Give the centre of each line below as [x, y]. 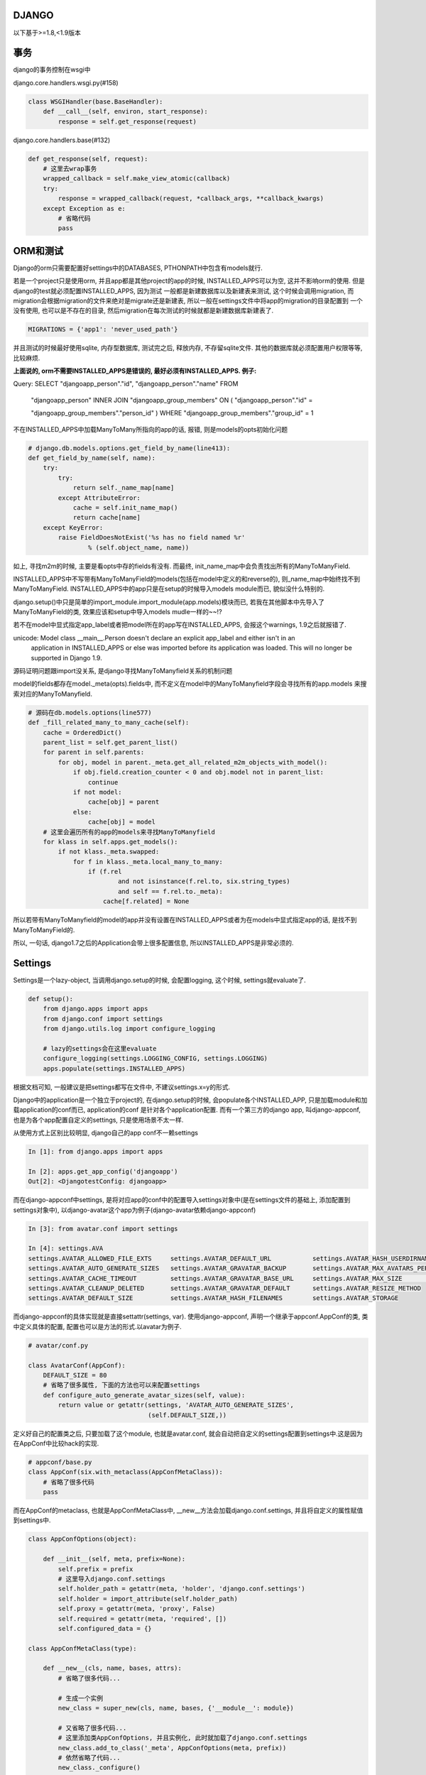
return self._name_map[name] [124, 488]
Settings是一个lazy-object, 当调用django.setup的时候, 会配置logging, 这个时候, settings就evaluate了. [160, 980]
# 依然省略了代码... [89, 1758]
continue [103, 782]
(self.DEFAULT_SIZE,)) [187, 1415]
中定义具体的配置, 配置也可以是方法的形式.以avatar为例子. [98, 1326]
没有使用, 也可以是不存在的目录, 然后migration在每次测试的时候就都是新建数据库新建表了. [143, 311]
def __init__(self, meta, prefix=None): [114, 1559]
